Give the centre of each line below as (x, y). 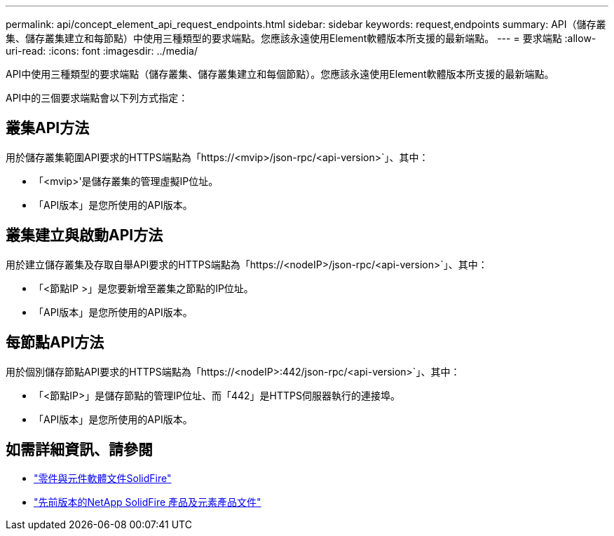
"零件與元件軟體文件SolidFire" (103, 479)
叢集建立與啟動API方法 (84, 235)
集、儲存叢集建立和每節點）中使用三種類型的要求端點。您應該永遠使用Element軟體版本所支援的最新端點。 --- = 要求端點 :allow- (301, 38)
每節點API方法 (55, 343)
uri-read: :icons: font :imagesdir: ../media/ (102, 51)
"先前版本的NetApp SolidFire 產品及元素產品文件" (148, 502)
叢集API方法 (48, 128)
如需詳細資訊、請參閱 (79, 449)
